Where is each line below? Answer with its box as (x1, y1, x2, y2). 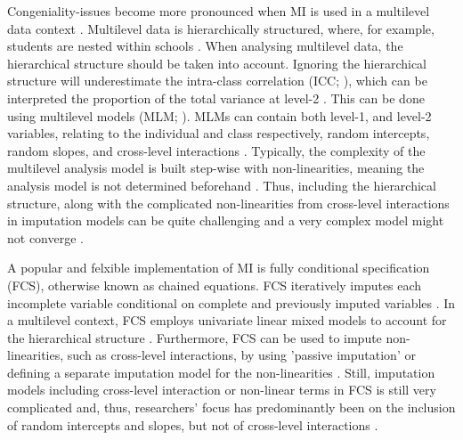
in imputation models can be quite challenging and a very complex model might (7, 211, 444, 230)
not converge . (7, 228, 84, 247)
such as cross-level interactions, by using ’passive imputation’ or (67, 346, 416, 364)
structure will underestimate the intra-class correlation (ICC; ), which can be (7, 71, 427, 90)
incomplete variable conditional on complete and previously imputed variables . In (7, 293, 456, 312)
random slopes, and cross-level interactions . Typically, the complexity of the (7, 141, 426, 159)
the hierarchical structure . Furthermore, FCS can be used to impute (7, 328, 382, 346)
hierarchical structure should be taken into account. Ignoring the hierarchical (7, 53, 427, 72)
